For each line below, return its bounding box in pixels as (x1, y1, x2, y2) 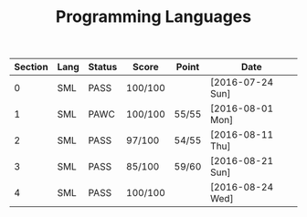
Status (88, 61, 118, 74)
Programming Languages (55, 6, 252, 27)
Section (14, 61, 48, 74)
